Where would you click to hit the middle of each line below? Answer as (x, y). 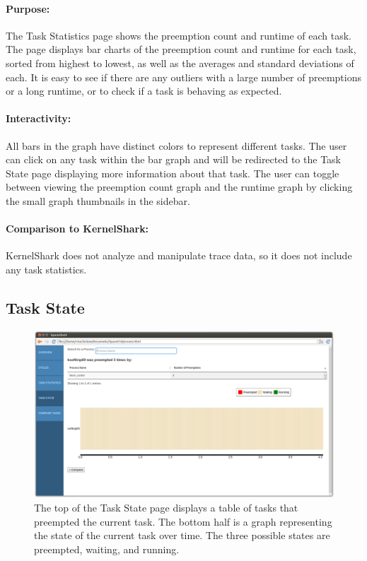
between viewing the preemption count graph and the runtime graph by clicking (179, 187)
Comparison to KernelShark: (77, 229)
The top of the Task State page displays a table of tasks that (166, 508)
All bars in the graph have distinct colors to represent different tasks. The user (176, 145)
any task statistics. (46, 269)
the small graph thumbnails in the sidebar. (98, 200)
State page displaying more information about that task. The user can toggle (173, 173)
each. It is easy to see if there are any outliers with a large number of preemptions (184, 77)
